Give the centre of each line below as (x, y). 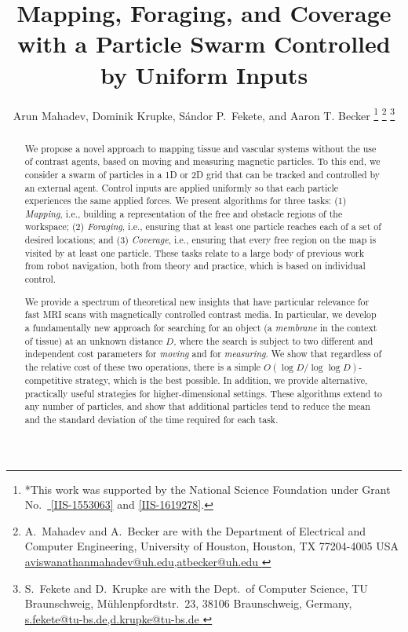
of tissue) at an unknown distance (94, 340)
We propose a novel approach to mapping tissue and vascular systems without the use (200, 148)
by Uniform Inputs (204, 74)
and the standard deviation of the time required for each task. (151, 419)
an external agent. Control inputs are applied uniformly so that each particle (182, 187)
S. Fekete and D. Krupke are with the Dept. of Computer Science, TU (196, 588)
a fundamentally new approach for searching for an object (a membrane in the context (201, 327)
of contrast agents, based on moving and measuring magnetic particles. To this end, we (202, 161)
